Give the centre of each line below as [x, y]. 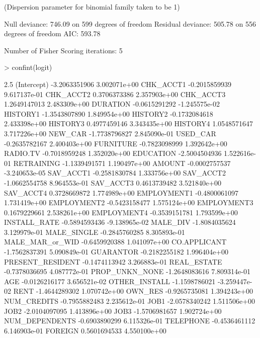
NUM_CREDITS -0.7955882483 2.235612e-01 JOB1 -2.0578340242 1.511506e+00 [130, 301]
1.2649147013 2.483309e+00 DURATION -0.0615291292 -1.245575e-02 [112, 104]
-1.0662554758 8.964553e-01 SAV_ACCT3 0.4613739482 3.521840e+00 [113, 182]
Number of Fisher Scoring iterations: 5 [63, 50]
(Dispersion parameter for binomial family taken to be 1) [92, 7]
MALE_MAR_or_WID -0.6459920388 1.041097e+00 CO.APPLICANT [115, 242]
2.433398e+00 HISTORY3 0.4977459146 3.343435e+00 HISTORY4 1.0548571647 [129, 123]
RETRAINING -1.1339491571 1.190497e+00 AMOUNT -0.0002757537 [122, 163]
